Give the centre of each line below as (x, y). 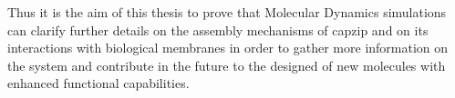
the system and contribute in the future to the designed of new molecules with (227, 65)
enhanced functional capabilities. (98, 83)
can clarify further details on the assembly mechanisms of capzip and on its (218, 29)
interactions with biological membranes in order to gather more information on (228, 48)
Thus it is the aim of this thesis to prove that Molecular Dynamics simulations (227, 12)
